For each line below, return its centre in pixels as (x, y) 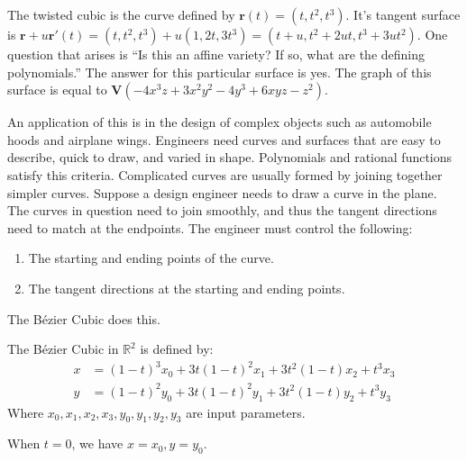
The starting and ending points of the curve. (151, 258)
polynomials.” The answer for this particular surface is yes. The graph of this (220, 72)
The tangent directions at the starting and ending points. (187, 288)
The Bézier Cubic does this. (84, 318)
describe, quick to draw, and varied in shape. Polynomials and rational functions (230, 157)
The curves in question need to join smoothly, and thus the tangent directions (222, 210)
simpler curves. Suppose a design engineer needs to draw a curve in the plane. (222, 192)
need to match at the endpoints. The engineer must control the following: (210, 227)
